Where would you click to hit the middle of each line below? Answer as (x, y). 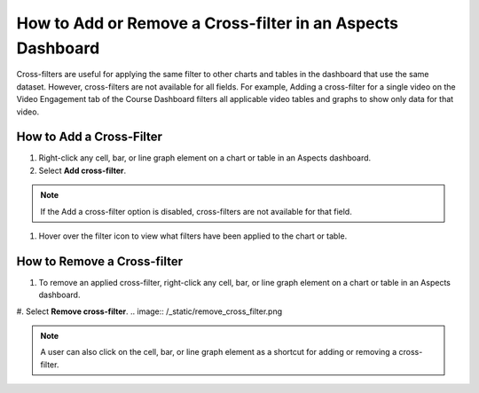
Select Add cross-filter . (82, 170)
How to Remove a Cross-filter (100, 261)
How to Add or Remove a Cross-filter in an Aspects (208, 23)
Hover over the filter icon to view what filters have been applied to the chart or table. (193, 236)
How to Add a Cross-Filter (90, 137)
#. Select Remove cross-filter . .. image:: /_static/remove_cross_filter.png (149, 311)
